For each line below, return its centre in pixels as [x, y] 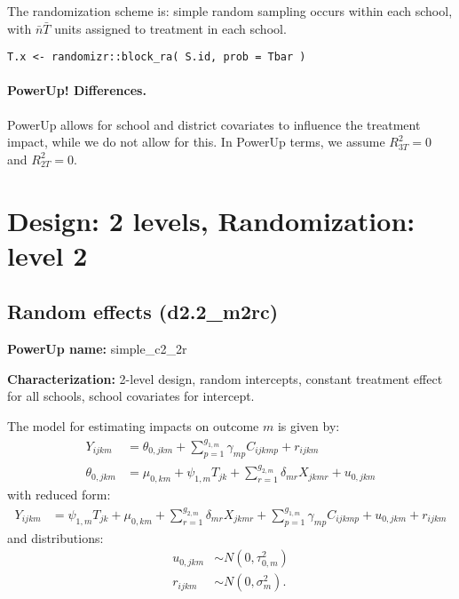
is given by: [309, 425]
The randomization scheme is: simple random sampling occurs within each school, [230, 11]
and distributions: [55, 537]
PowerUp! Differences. [77, 90]
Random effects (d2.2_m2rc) [143, 311]
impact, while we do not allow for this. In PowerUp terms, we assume [196, 142]
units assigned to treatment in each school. [170, 28]
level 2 [47, 255]
